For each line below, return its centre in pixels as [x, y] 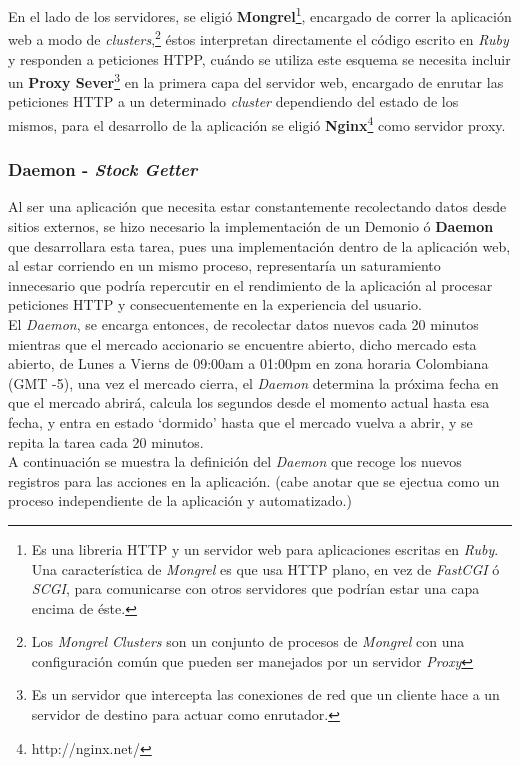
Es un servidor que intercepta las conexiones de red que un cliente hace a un [265, 694]
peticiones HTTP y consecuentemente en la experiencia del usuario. [215, 304]
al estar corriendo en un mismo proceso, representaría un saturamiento [224, 265]
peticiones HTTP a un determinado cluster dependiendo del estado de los [233, 101]
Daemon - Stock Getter [103, 169]
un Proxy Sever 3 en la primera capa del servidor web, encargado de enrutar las [256, 80]
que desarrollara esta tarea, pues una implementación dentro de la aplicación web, [259, 245]
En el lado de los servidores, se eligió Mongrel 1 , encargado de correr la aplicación [260, 14]
